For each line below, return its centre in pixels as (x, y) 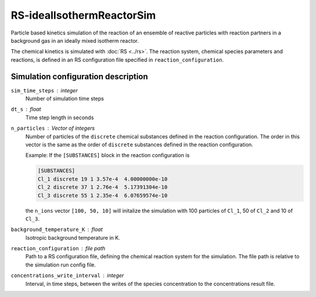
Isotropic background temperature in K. (73, 237)
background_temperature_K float (57, 229)
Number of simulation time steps (65, 99)
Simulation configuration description (80, 76)
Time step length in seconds (60, 118)
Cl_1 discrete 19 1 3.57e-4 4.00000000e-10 (103, 179)
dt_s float (26, 109)
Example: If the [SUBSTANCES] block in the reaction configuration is (108, 156)
